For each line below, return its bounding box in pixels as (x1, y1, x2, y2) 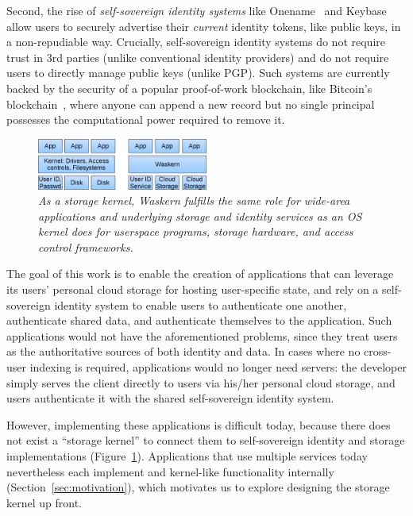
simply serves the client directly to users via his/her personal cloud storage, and (6, 374, 396, 391)
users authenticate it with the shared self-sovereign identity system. (6, 390, 334, 406)
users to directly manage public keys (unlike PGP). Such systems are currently (6, 64, 390, 81)
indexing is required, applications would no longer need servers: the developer (29, 359, 407, 375)
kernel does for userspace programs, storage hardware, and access (38, 223, 353, 240)
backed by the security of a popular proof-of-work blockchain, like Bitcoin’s (6, 79, 372, 96)
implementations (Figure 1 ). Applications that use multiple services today (6, 448, 368, 464)
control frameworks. (38, 238, 133, 255)
